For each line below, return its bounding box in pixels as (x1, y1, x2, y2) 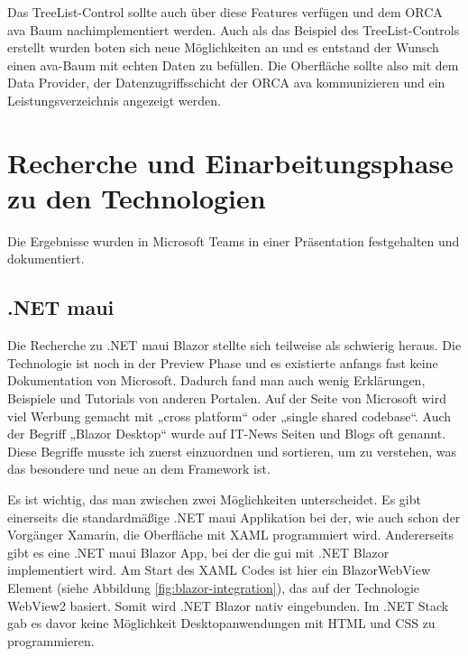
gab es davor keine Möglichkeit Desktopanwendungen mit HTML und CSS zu (7, 614, 436, 633)
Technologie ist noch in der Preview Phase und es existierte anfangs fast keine (7, 353, 438, 372)
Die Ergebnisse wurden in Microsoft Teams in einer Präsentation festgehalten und (7, 231, 460, 250)
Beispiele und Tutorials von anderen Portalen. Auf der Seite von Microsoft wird (7, 389, 447, 408)
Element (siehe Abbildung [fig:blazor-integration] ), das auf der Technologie (7, 577, 420, 596)
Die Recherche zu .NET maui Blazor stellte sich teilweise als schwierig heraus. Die (7, 336, 462, 355)
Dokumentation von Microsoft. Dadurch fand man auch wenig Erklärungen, (7, 371, 426, 390)
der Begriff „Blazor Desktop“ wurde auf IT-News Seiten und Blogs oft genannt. (7, 424, 446, 443)
